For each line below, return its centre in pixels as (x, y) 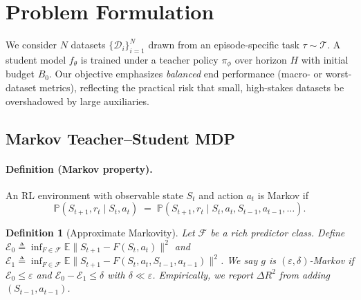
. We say (239, 260)
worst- (339, 74)
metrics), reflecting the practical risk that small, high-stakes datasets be (192, 87)
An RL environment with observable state (94, 195)
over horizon (261, 59)
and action (221, 195)
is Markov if (283, 195)
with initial (325, 59)
